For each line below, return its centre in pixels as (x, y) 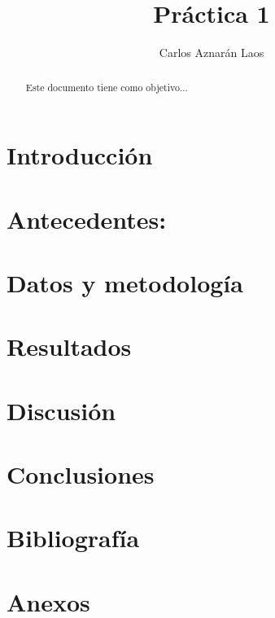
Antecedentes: (87, 219)
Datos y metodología (125, 282)
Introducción (80, 155)
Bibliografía (73, 538)
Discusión (61, 410)
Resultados (69, 346)
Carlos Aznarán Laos (212, 53)
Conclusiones (81, 474)
